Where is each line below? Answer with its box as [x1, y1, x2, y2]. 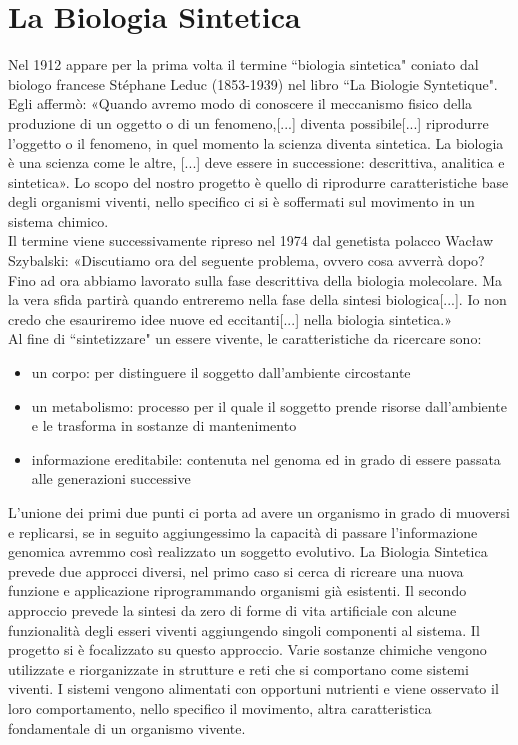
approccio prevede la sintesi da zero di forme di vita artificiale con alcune [8, 599, 457, 620]
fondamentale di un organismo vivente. [8, 717, 246, 738]
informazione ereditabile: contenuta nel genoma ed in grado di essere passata [31, 448, 501, 469]
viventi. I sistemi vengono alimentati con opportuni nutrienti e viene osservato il [8, 678, 499, 699]
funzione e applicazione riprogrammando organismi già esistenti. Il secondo [8, 580, 467, 601]
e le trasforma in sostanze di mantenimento [31, 415, 297, 436]
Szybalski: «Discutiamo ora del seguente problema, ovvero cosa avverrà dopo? [8, 250, 485, 271]
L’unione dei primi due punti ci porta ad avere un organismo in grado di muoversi [8, 502, 510, 522]
